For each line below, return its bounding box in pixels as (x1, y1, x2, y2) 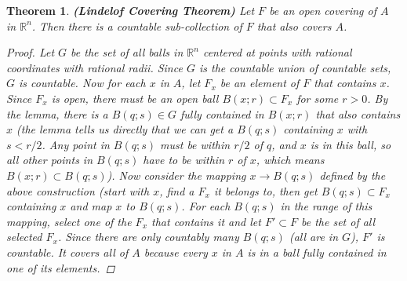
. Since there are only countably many (57, 228, 239, 245)
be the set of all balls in (71, 44, 184, 60)
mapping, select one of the (6, 213, 132, 229)
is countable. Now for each (19, 75, 146, 91)
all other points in (6, 151, 93, 168)
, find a (159, 182, 194, 199)
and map (70, 198, 112, 214)
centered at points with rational (202, 44, 352, 60)
